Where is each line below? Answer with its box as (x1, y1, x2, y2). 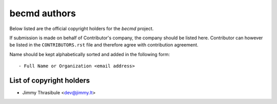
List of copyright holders (9, 76, 90, 85)
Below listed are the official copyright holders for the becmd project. (9, 25, 154, 32)
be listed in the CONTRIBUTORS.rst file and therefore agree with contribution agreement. (9, 42, 199, 48)
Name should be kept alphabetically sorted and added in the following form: (9, 51, 170, 57)
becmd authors (9, 8, 76, 19)
